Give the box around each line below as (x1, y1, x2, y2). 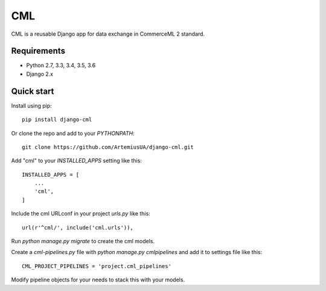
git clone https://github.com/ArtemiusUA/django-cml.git (22, 143, 194, 151)
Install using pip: (11, 102, 53, 109)
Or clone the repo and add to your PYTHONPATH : (11, 129, 135, 137)
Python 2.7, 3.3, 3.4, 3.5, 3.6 (26, 62, 96, 69)
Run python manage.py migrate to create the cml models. (11, 238, 155, 245)
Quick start (11, 86, 54, 96)
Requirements (11, 46, 66, 56)
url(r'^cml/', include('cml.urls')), (22, 224, 134, 231)
